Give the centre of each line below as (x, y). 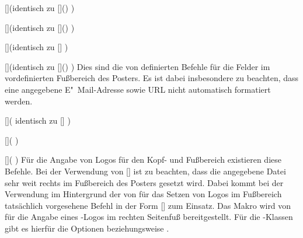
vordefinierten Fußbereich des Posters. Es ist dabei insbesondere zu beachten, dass (152, 78)
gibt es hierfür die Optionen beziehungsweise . (87, 228)
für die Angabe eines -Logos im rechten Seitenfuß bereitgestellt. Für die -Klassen (149, 217)
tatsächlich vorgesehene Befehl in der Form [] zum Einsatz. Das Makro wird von (148, 205)
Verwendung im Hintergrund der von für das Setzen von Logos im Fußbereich (143, 194)
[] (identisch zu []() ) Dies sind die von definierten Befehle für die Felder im (137, 66)
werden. (19, 101)
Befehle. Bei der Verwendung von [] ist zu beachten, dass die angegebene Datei (145, 171)
